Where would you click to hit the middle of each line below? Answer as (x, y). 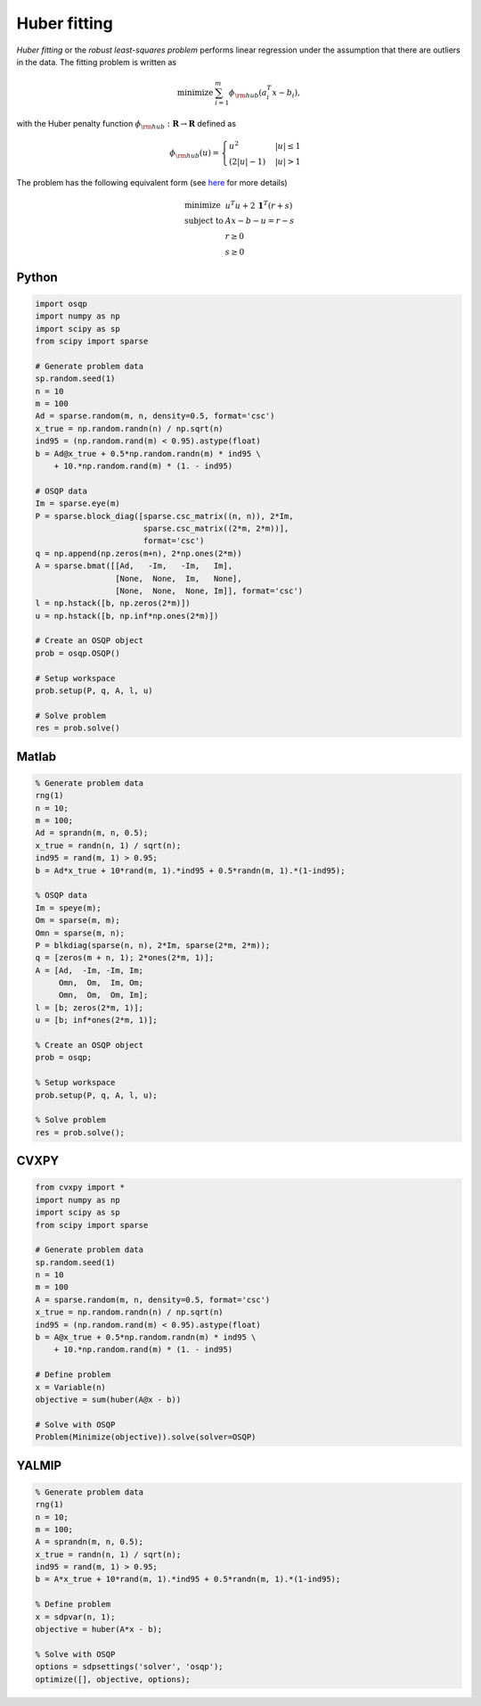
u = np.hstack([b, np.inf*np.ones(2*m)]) (127, 616)
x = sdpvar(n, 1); (75, 1617)
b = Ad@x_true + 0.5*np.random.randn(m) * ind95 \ (148, 453)
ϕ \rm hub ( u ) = (195, 154)
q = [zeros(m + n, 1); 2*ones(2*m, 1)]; (124, 958)
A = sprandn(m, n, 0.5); (90, 1542)
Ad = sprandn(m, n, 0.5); (92, 833)
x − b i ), (286, 94)
